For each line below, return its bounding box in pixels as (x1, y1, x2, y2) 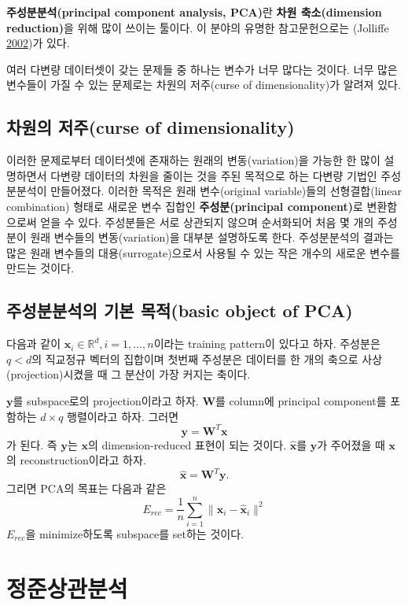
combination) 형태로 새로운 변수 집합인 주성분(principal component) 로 (6, 198, 363, 214)
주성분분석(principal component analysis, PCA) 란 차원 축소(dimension (6, 4, 382, 20)
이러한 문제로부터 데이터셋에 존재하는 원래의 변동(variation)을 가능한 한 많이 (6, 152, 380, 168)
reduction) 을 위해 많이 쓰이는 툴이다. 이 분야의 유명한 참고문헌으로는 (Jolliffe (6, 19, 389, 35)
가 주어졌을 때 (317, 436, 385, 453)
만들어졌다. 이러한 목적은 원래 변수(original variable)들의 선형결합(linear (50, 183, 402, 199)
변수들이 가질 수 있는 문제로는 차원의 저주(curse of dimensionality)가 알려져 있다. (6, 76, 401, 93)
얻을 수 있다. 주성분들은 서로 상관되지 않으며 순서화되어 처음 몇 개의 (40, 213, 374, 230)
